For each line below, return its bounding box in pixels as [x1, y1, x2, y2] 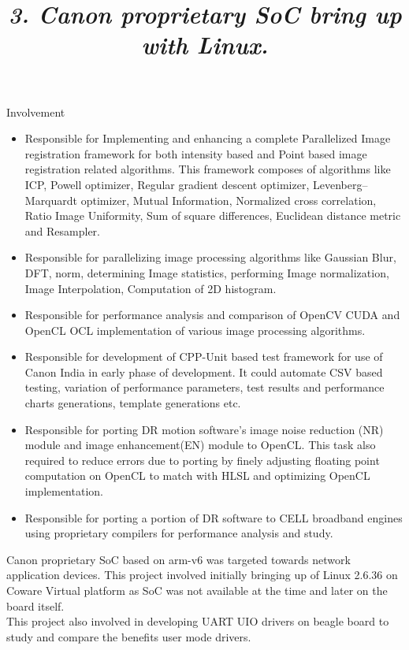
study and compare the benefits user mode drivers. [6, 628, 251, 644]
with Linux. [141, 28, 269, 61]
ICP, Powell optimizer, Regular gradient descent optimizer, [24, 176, 310, 192]
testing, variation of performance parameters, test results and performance [24, 379, 385, 396]
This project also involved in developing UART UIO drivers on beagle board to [6, 613, 389, 630]
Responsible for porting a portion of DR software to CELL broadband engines [24, 509, 403, 526]
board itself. [6, 597, 65, 614]
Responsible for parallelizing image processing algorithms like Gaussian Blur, [24, 249, 396, 266]
